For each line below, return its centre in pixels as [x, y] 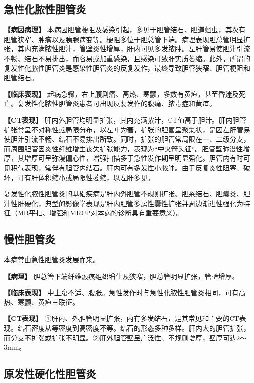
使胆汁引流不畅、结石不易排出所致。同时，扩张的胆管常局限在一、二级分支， [127, 139]
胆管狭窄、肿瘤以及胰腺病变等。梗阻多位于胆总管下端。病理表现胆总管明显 [124, 39]
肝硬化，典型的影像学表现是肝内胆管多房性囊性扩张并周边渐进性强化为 [130, 203]
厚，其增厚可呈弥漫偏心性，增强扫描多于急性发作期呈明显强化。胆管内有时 [124, 158]
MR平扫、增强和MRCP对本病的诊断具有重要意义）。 [100, 213]
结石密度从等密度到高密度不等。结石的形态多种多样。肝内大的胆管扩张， [134, 328]
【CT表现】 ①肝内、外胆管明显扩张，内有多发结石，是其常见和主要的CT [122, 318]
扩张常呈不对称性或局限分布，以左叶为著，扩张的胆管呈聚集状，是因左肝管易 [127, 129]
